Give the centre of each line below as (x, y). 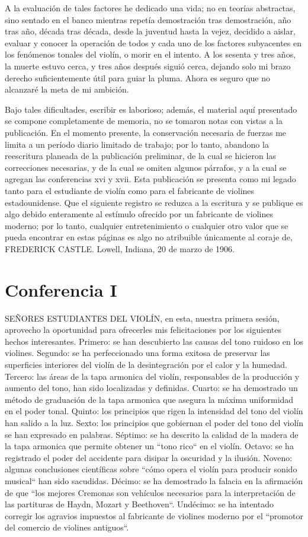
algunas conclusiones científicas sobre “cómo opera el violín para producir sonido (151, 469)
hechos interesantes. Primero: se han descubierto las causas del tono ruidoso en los (154, 341)
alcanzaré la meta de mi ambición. (67, 89)
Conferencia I (61, 289)
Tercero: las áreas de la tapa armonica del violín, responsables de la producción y (152, 376)
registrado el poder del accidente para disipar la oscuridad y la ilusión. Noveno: (149, 457)
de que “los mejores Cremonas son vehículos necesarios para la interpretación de (150, 492)
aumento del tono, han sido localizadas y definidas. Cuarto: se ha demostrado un (151, 388)
